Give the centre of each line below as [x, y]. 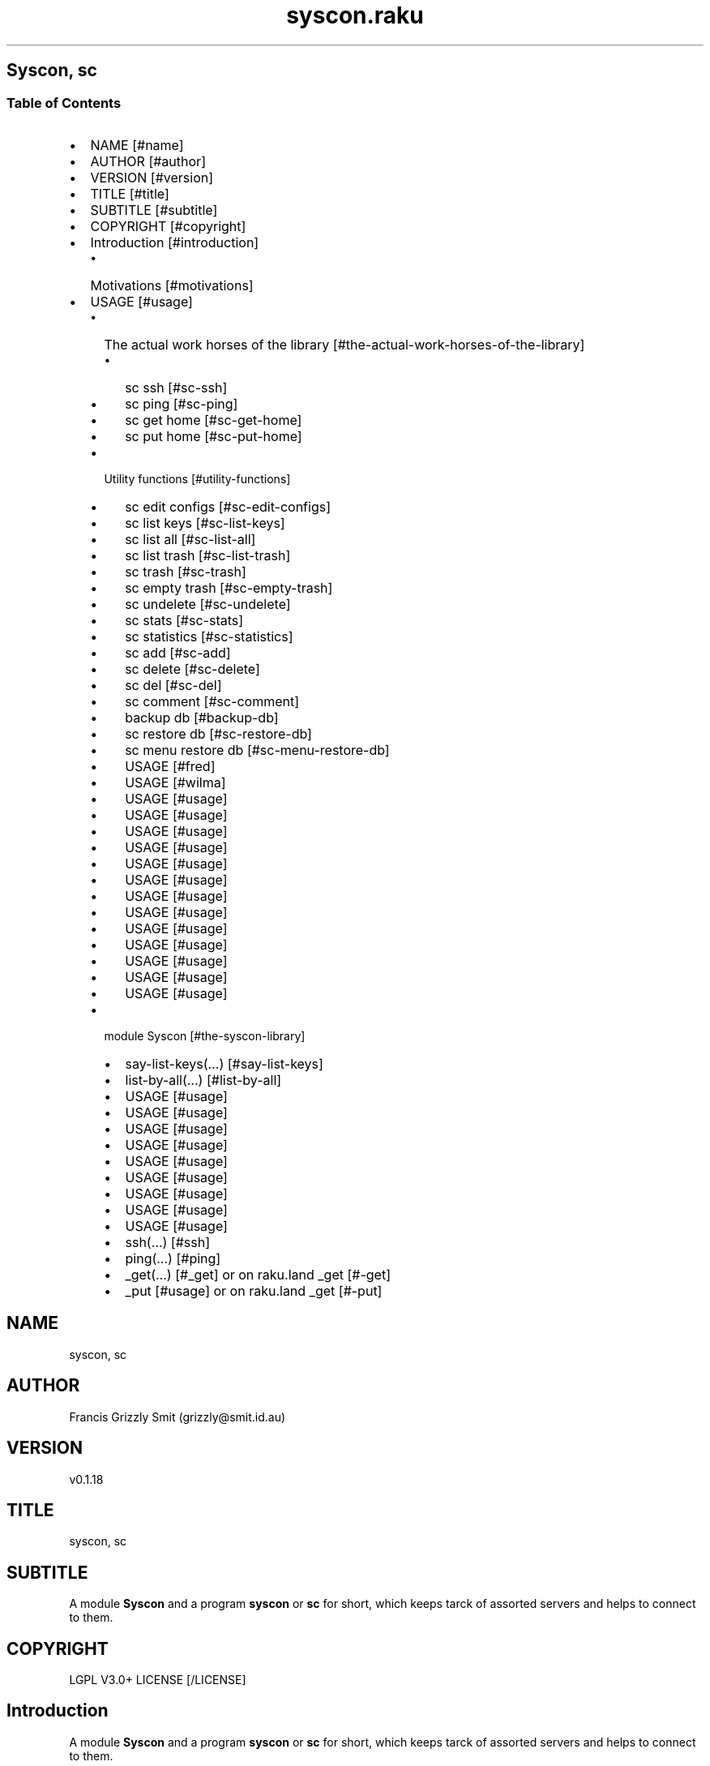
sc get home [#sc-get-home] [214, 420]
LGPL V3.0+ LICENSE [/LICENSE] [158, 1680]
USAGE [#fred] [170, 766]
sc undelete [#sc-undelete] [208, 604]
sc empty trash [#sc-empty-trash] [229, 587]
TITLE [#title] [130, 193]
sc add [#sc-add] [178, 652]
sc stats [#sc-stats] [184, 620]
